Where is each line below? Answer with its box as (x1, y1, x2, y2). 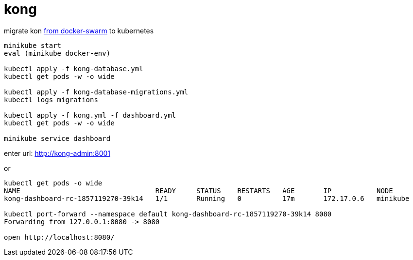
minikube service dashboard (4, 134, 111, 142)
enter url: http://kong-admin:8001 (4, 149, 110, 157)
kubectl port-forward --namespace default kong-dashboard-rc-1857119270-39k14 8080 (4, 210, 332, 218)
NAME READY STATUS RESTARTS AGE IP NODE (4, 186, 393, 195)
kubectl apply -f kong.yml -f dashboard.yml (4, 111, 176, 119)
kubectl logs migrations (4, 95, 98, 104)
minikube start (4, 41, 62, 49)
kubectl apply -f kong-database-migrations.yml (4, 88, 189, 96)
